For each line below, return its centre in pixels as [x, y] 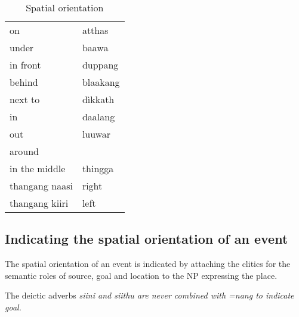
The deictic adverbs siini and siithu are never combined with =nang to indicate [149, 295]
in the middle [38, 168]
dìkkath [98, 99]
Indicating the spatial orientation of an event [147, 239]
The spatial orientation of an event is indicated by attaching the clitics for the [148, 264]
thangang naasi [41, 186]
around [24, 151]
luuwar [96, 134]
